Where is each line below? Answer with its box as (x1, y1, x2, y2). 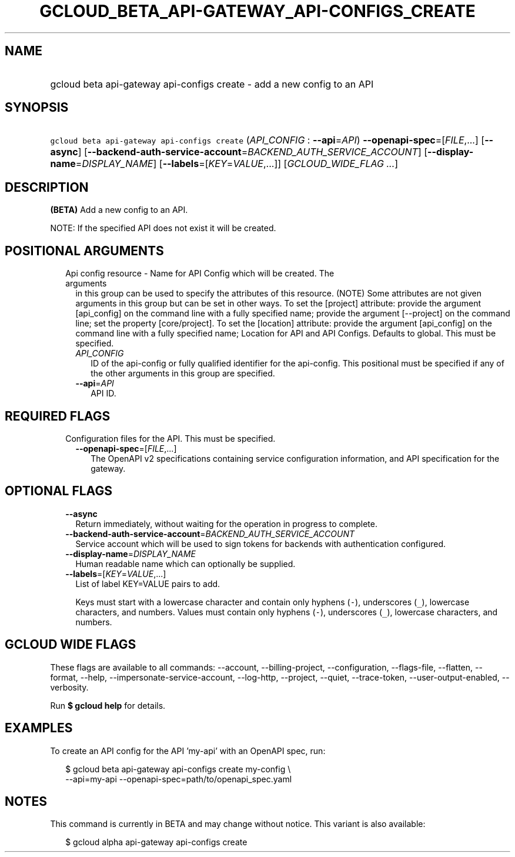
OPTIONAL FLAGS (5, 483, 112, 499)
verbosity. (50, 682, 89, 692)
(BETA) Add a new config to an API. (50, 205, 188, 215)
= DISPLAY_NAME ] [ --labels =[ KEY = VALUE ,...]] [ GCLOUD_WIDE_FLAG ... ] (75, 158, 399, 170)
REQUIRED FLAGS (5, 408, 111, 424)
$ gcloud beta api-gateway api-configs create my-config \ (65, 763, 291, 774)
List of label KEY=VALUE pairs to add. (75, 578, 220, 589)
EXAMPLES (5, 721, 73, 736)
